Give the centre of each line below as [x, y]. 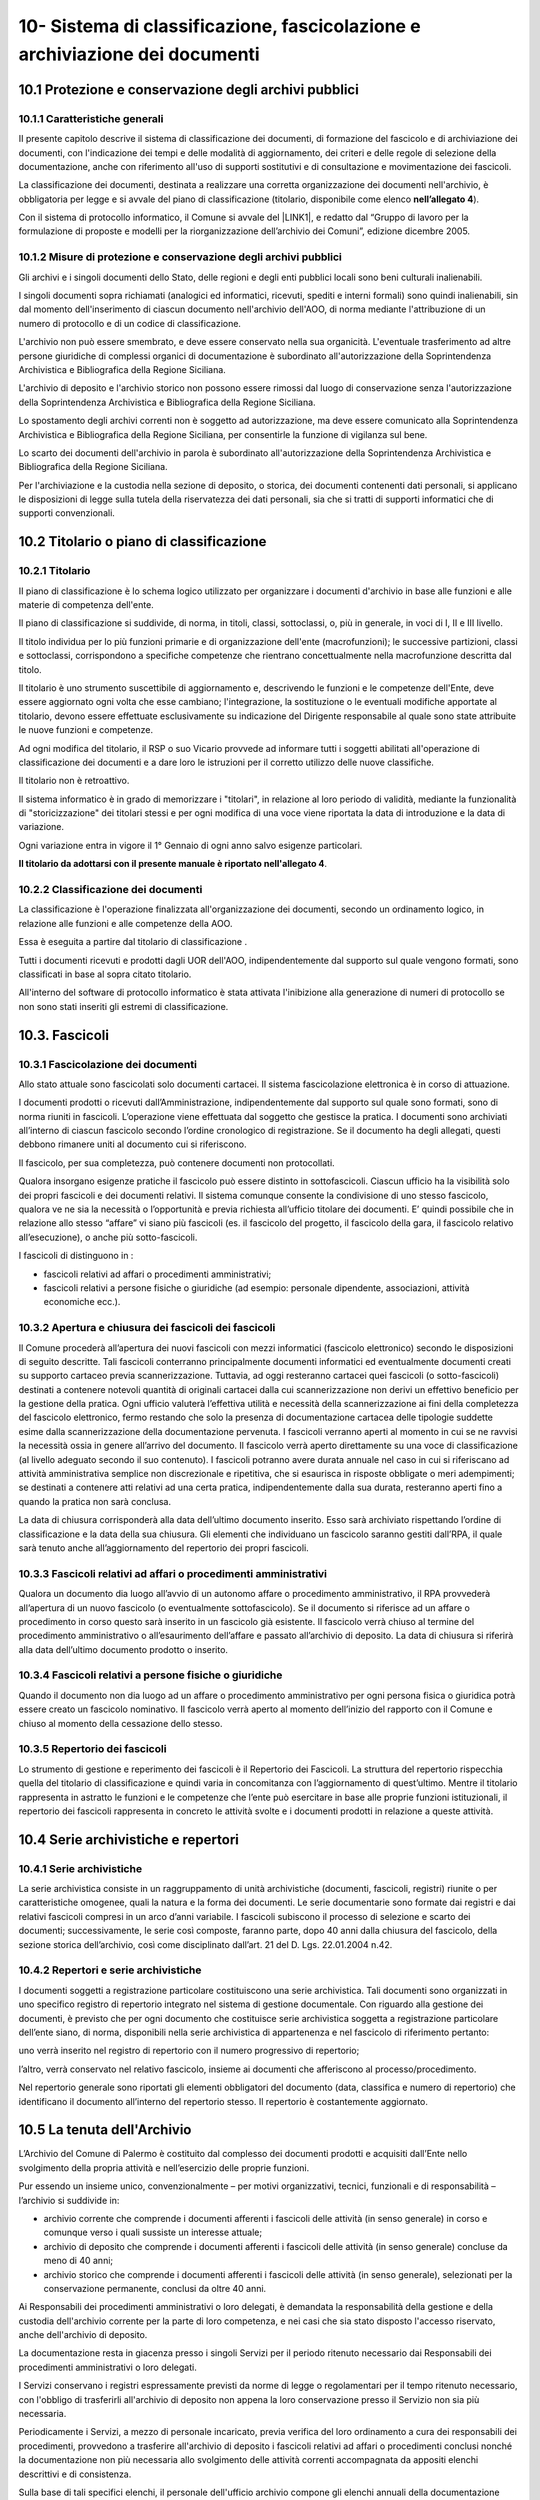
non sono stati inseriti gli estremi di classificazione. [123, 1006]
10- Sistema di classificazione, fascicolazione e [219, 26]
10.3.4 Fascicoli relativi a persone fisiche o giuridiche [150, 1675]
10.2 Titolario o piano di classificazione [142, 541]
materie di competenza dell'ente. [86, 604]
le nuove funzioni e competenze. [86, 730]
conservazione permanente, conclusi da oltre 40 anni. [155, 2288]
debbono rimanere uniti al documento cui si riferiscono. [132, 1144]
